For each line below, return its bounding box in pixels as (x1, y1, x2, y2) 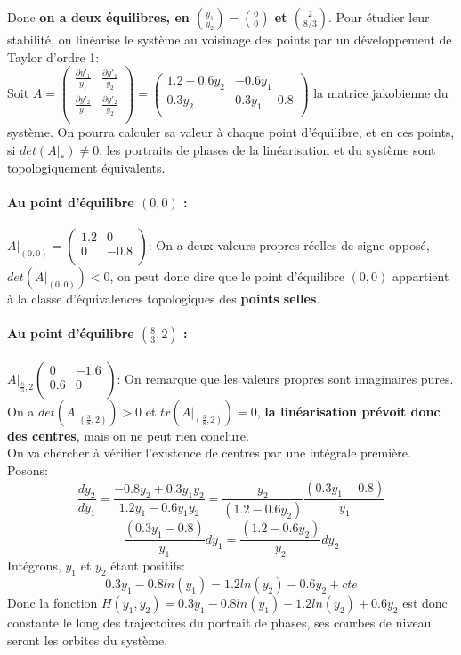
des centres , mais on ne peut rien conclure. (7, 425, 249, 444)
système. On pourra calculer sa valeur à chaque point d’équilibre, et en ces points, (7, 123, 455, 142)
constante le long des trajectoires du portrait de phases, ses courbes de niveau (7, 613, 432, 631)
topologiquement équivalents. (7, 158, 166, 176)
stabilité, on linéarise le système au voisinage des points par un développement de (7, 30, 452, 48)
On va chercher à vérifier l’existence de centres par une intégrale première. (7, 443, 411, 462)
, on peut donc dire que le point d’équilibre (109, 266, 344, 285)
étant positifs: (110, 556, 186, 575)
